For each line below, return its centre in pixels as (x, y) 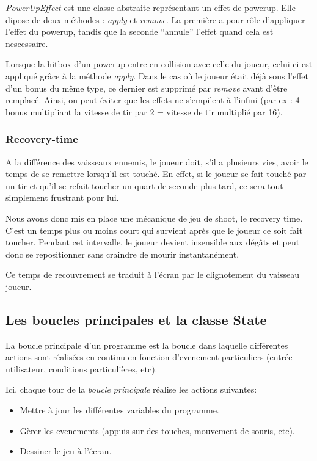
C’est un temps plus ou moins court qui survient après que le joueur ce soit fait (154, 230)
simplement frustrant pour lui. (62, 198)
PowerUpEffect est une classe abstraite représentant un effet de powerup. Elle (151, 7)
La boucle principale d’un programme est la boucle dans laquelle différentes (147, 345)
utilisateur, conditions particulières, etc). (82, 368)
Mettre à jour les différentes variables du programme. (119, 410)
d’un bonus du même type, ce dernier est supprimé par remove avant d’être (147, 88)
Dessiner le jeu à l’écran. (66, 451)
